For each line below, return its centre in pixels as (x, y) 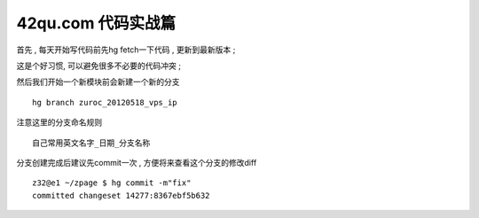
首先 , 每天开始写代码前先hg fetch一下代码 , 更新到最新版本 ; (126, 50)
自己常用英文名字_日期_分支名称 (91, 143)
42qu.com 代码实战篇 (96, 23)
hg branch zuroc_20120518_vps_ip (105, 102)
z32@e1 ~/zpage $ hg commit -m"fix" (112, 183)
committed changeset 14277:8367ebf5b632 (121, 195)
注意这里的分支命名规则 (59, 122)
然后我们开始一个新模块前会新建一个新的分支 (98, 82)
